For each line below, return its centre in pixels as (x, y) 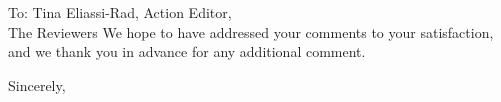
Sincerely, (37, 84)
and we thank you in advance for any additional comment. (187, 51)
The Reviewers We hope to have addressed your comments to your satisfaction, (251, 31)
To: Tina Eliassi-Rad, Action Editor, (120, 12)
